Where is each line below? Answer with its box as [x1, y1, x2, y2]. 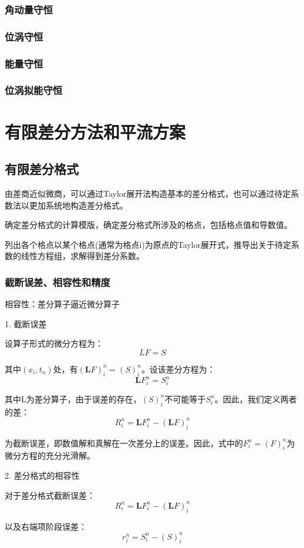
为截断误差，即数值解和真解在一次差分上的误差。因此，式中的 [5, 436, 243, 449]
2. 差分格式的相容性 [5, 469, 80, 482]
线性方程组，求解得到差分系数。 [21, 250, 144, 262]
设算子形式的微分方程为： [5, 337, 103, 349]
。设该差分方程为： [141, 362, 215, 375]
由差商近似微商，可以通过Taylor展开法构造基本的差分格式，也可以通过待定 [5, 187, 291, 199]
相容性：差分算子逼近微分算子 [5, 298, 120, 310]
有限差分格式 [5, 160, 79, 178]
